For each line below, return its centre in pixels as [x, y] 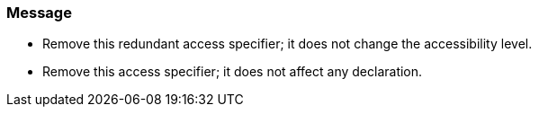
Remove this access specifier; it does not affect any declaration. [233, 72]
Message [39, 13]
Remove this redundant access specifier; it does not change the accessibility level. [287, 44]
